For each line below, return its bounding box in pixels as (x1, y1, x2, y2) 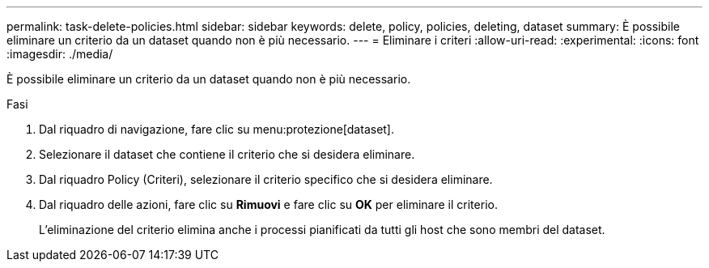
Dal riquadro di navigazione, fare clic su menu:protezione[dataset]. (39, 122, 395, 136)
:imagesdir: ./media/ (6, 47, 113, 61)
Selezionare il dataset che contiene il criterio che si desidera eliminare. (39, 147, 415, 161)
